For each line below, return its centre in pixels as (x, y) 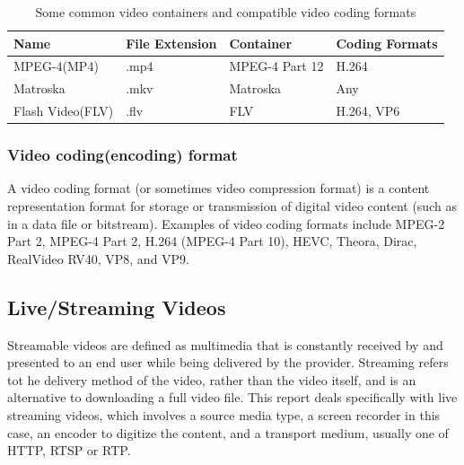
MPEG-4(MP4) (56, 66)
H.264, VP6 (368, 111)
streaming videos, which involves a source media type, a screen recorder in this (224, 414)
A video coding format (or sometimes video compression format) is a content (219, 188)
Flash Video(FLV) (64, 111)
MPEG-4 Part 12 (276, 66)
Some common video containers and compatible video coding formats (226, 12)
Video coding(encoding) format (123, 155)
